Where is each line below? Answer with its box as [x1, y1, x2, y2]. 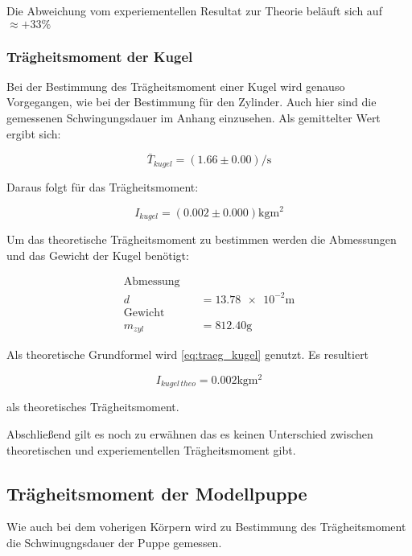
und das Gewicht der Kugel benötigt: [6, 246, 189, 263]
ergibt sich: [6, 125, 61, 142]
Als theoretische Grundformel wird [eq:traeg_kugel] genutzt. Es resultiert [6, 346, 369, 363]
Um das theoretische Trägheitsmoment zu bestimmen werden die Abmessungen [6, 230, 397, 247]
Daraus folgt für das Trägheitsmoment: [6, 178, 199, 195]
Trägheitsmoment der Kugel [6, 46, 193, 66]
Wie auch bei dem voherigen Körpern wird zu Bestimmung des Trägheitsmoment [6, 518, 406, 535]
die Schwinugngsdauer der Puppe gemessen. [6, 533, 222, 550]
